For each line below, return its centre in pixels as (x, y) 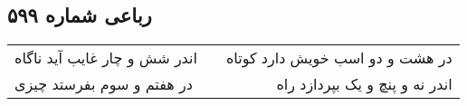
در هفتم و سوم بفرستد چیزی (104, 84)
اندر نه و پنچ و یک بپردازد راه (364, 84)
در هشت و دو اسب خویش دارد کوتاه (339, 58)
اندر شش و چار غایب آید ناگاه (106, 58)
